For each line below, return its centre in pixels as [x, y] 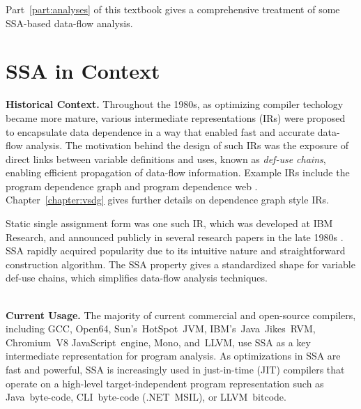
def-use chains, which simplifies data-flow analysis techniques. [137, 278]
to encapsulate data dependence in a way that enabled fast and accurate [160, 131]
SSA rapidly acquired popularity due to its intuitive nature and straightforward [176, 250]
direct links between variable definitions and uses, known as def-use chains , [166, 159]
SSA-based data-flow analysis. [69, 23]
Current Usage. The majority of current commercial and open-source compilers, [181, 315]
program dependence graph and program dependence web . [132, 186]
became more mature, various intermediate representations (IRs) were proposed [176, 117]
